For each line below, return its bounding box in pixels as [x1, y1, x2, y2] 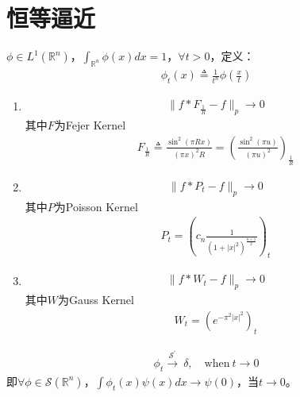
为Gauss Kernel [58, 291, 134, 308]
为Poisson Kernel [54, 198, 138, 214]
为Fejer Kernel [54, 117, 126, 133]
